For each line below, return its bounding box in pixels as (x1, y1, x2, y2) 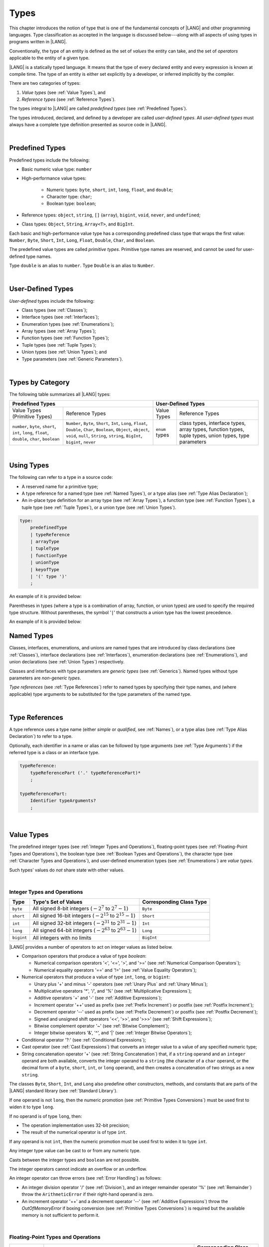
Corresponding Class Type (142, 898, 207, 905)
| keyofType (30, 567, 60, 572)
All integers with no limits (32, 934, 92, 941)
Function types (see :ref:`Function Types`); (21, 335, 110, 341)
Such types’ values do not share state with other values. (9, 867, 125, 873)
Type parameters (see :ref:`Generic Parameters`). (21, 356, 123, 362)
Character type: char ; (46, 194, 92, 200)
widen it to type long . (9, 1104, 54, 1110)
